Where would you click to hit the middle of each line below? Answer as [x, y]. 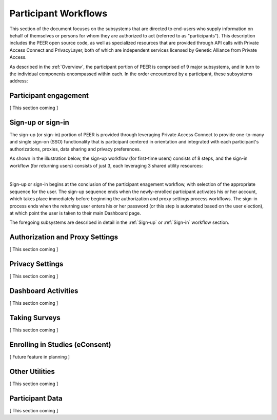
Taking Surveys [35, 318]
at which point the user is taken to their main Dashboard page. [75, 213]
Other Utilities [32, 371]
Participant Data [36, 398]
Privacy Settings [36, 264]
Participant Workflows [58, 13]
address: [19, 81]
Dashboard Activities [44, 291]
